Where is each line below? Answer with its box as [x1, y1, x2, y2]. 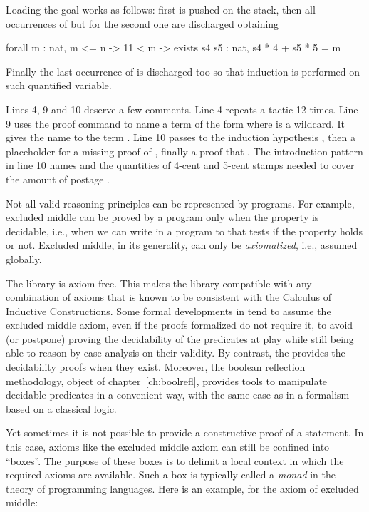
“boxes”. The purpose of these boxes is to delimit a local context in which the [6, 453, 344, 468]
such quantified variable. [6, 78, 112, 93]
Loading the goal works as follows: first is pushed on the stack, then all [6, 2, 316, 16]
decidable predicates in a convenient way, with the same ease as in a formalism [6, 387, 350, 402]
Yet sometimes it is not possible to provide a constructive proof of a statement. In [6, 425, 364, 440]
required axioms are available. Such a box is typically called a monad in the [6, 467, 336, 482]
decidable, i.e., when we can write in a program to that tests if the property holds [6, 223, 363, 238]
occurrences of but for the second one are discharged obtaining [6, 16, 279, 31]
